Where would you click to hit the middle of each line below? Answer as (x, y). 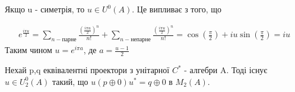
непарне (141, 40)
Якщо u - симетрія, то (45, 9)
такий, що (70, 81)
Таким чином (28, 50)
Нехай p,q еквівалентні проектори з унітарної (87, 70)
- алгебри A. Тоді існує (226, 70)
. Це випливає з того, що (177, 9)
